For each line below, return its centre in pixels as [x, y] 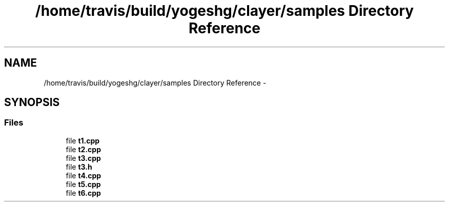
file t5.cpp [83, 184]
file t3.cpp [83, 158]
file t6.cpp [83, 193]
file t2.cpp [83, 149]
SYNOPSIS [32, 102]
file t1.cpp [83, 140]
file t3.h [79, 167]
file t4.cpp [84, 175]
